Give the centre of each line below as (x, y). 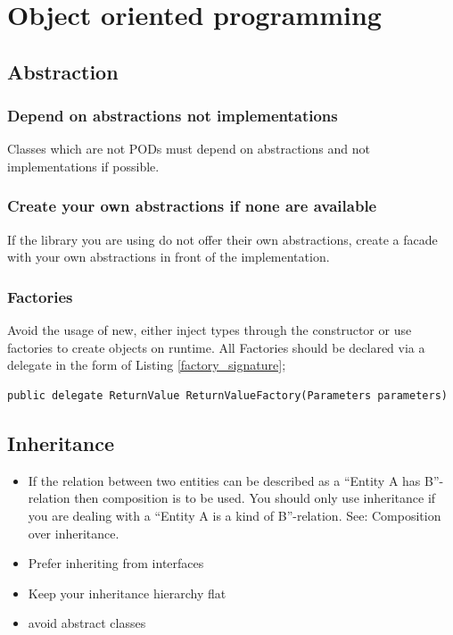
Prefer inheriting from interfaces (116, 563)
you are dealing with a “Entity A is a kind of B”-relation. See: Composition (235, 515)
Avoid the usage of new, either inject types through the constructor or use (210, 330)
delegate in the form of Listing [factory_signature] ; (147, 365)
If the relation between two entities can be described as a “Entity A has (224, 480)
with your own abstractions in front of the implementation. (169, 257)
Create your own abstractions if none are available (192, 206)
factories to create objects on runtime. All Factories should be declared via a (216, 347)
